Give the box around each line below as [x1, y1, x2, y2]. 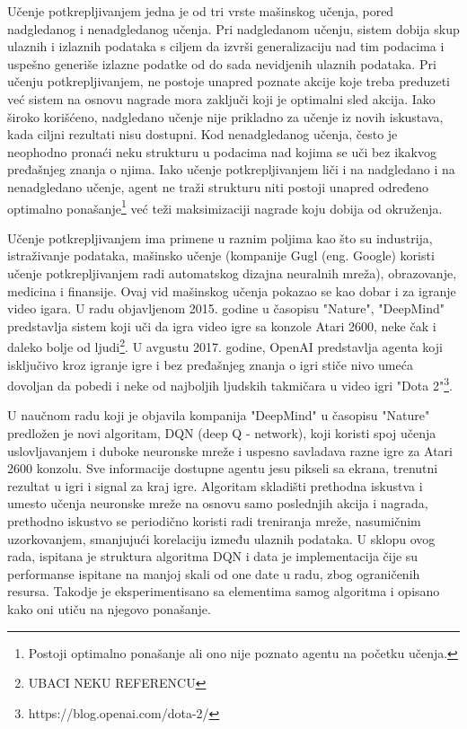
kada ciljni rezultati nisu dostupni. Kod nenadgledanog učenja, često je [7, 125, 398, 144]
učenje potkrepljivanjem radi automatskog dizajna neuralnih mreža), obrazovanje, [7, 263, 457, 282]
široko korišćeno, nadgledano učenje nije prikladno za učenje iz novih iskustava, [7, 107, 444, 126]
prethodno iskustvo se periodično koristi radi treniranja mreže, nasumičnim [7, 512, 421, 530]
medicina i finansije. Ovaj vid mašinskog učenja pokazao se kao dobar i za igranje [7, 281, 456, 300]
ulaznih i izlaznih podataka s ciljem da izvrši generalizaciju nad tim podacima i [7, 37, 445, 56]
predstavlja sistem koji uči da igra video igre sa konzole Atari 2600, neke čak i [7, 316, 436, 335]
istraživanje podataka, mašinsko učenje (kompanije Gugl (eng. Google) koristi [7, 246, 435, 265]
